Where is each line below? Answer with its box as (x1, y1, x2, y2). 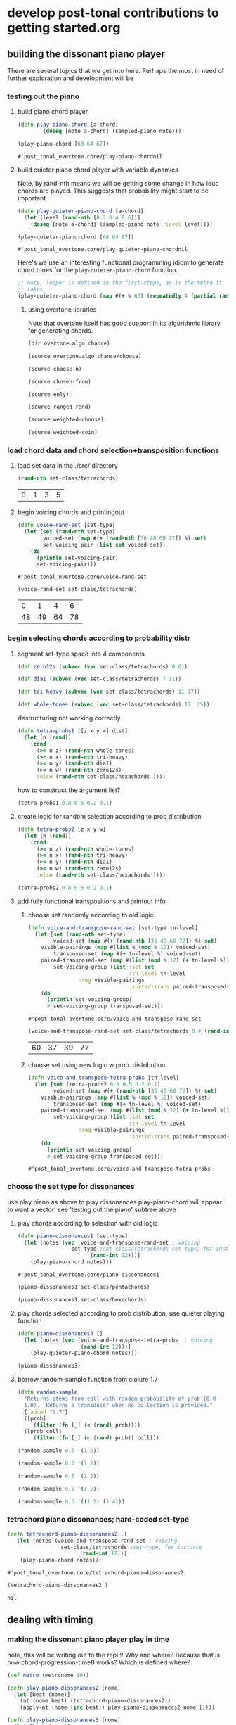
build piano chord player (17, 108, 88, 116)
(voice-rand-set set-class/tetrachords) (17, 586, 138, 593)
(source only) (27, 390, 70, 398)
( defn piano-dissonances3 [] (17, 1330, 103, 1337)
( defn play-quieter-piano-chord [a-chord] (17, 208, 144, 215)
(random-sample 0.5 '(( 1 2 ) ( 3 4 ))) (17, 1498, 125, 1505)
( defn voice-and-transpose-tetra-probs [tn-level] (27, 1074, 180, 1081)
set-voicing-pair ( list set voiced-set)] (43, 541, 166, 548)
